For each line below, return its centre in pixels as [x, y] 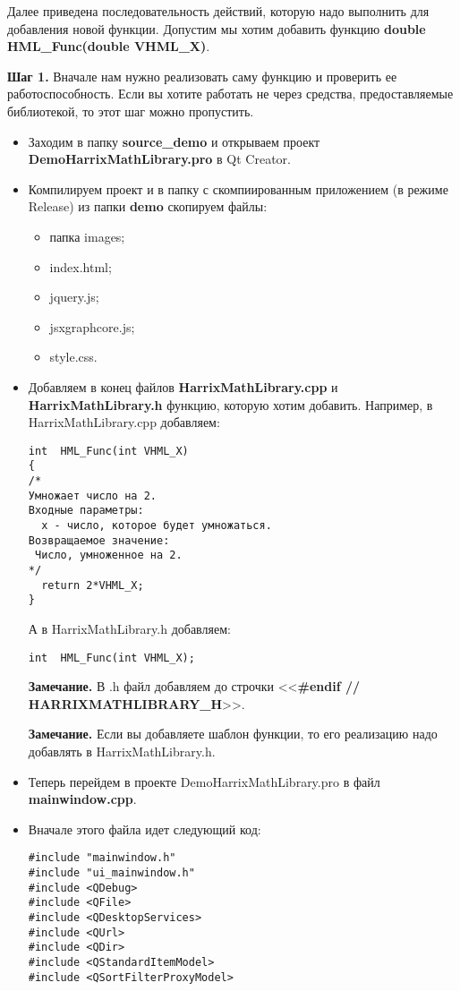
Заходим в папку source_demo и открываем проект [174, 141]
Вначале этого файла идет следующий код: [145, 829]
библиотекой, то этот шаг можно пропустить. [131, 111]
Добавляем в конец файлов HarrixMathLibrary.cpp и [183, 386]
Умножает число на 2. [92, 495]
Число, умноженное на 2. [108, 555]
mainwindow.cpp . [82, 799]
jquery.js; [74, 297]
